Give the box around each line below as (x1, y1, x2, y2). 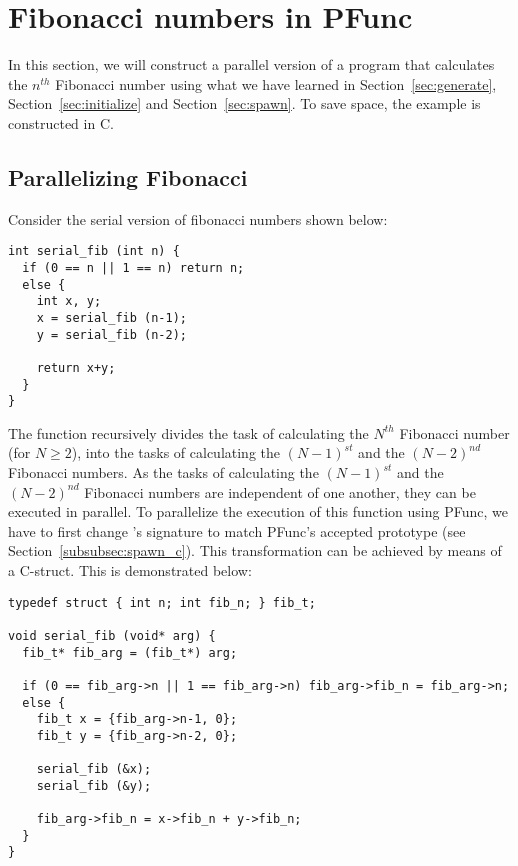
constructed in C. (8, 112, 114, 133)
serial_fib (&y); (36, 778, 152, 793)
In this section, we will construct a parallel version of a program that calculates (8, 54, 495, 75)
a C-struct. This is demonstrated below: (8, 560, 252, 581)
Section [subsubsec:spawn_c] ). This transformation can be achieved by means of (8, 540, 502, 561)
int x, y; (36, 294, 102, 309)
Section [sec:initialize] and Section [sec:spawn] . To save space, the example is (8, 93, 481, 114)
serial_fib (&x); (36, 762, 152, 777)
